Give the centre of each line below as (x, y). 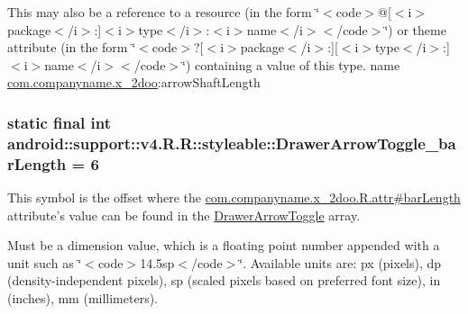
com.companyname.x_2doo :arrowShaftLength (134, 82)
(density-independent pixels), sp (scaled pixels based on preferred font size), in (224, 280)
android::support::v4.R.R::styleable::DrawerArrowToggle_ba (232, 143)
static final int (60, 122)
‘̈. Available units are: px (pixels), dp (340, 262)
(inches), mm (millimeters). (83, 298)
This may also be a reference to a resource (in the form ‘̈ (164, 12)
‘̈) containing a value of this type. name (291, 64)
